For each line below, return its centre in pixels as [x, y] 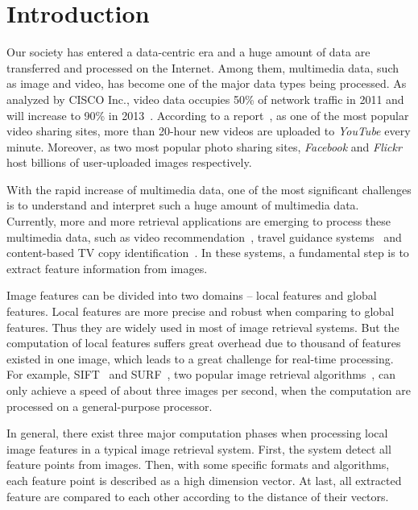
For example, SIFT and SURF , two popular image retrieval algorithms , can [201, 374]
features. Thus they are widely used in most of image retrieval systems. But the [203, 327]
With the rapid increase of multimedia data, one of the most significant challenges [209, 189]
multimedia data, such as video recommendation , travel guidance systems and [204, 236]
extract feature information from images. [107, 268]
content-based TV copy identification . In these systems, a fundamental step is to [208, 253]
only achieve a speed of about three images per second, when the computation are [209, 390]
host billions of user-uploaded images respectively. [129, 162]
